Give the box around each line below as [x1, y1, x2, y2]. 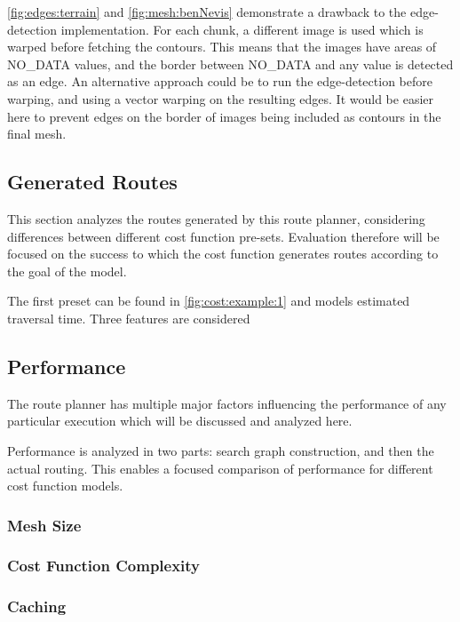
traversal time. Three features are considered [7, 308, 250, 327]
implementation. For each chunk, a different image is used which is [60, 20, 424, 38]
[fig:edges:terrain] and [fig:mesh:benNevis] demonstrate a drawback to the [7, 3, 407, 20]
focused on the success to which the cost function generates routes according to [7, 244, 439, 263]
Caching [7, 595, 67, 618]
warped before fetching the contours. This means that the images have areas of [7, 37, 437, 56]
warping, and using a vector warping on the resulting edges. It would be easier [7, 89, 434, 108]
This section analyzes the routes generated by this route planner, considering [7, 209, 425, 227]
